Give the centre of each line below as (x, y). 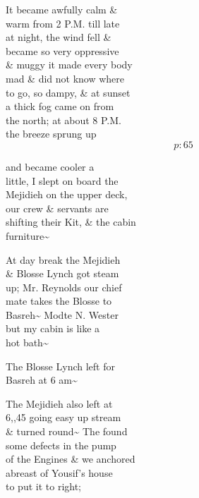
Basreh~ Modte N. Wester (62, 314)
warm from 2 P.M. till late (63, 23)
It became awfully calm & (62, 9)
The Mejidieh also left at (59, 403)
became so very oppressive (62, 50)
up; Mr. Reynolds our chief (64, 287)
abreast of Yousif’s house (59, 472)
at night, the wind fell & (59, 37)
